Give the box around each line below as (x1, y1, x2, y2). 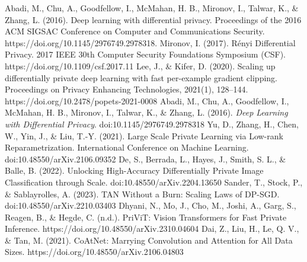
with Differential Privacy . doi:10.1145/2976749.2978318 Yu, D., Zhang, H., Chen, (5, 117, 299, 130)
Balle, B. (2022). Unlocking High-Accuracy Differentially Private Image (5, 164, 264, 177)
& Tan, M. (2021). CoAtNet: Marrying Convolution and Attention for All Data (5, 234, 293, 246)
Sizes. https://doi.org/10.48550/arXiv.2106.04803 (5, 245, 184, 258)
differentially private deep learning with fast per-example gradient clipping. (5, 71, 277, 84)
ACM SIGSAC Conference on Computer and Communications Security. (5, 25, 265, 37)
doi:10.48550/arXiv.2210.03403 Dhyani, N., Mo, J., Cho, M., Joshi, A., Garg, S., (5, 199, 296, 212)
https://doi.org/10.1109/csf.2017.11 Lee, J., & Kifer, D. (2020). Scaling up (5, 59, 276, 72)
